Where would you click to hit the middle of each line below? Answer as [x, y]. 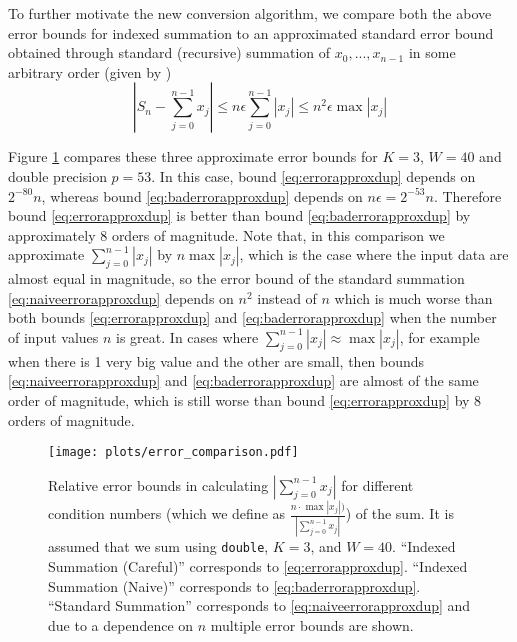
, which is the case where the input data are [374, 254]
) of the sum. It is [399, 513]
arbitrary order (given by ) [90, 71]
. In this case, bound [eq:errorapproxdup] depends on [313, 175]
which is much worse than [413, 297]
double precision [57, 175]
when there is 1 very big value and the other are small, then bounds [216, 360]
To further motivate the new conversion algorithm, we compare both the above [250, 13]
